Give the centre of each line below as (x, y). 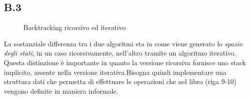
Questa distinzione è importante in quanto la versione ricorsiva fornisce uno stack (125, 62)
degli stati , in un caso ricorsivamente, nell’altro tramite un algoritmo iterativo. (120, 53)
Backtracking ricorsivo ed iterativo (75, 27)
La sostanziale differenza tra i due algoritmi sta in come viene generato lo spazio (123, 43)
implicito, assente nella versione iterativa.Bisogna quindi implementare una (115, 72)
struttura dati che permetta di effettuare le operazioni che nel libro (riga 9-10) (120, 81)
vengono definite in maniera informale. (61, 91)
